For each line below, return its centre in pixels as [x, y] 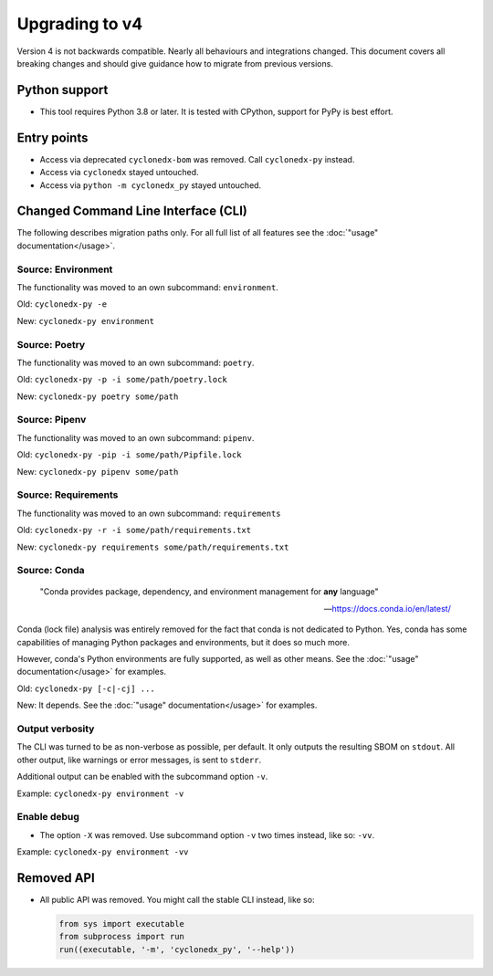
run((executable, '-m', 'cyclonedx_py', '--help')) [177, 949]
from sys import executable [121, 924]
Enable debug [48, 817]
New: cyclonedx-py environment [86, 320]
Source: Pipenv [52, 420]
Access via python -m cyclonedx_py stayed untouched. [151, 185]
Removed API [56, 878]
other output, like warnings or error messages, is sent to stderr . [139, 760]
